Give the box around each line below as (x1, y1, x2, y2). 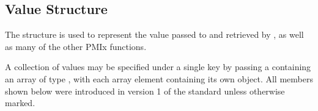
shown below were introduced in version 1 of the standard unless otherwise (5, 84, 285, 97)
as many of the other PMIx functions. (5, 40, 147, 52)
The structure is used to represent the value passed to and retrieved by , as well (5, 28, 304, 41)
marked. (5, 96, 35, 109)
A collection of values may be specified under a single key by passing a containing (5, 60, 311, 73)
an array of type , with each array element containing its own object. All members (5, 72, 313, 85)
